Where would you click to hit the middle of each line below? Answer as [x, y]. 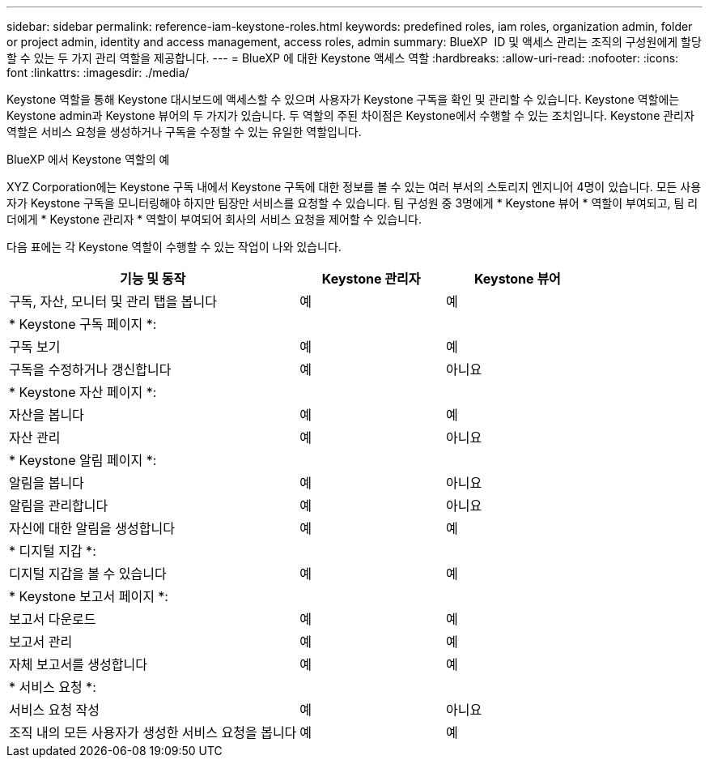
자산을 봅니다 [47, 415]
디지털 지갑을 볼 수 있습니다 [88, 574]
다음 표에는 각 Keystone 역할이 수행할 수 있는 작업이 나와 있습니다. [174, 247]
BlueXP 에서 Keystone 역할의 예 [88, 159]
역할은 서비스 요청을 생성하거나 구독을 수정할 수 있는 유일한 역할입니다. [184, 132]
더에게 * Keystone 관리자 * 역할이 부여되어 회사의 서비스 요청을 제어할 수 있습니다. [214, 219]
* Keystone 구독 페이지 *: [83, 324]
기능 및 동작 [153, 279]
